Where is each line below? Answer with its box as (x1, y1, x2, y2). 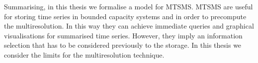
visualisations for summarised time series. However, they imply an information (4, 30, 243, 40)
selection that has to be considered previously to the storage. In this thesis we (4, 40, 242, 50)
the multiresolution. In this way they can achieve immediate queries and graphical (4, 21, 254, 31)
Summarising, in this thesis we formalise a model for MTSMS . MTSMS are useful (4, 1, 253, 11)
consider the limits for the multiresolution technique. (4, 49, 165, 60)
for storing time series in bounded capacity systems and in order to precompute (4, 11, 247, 21)
